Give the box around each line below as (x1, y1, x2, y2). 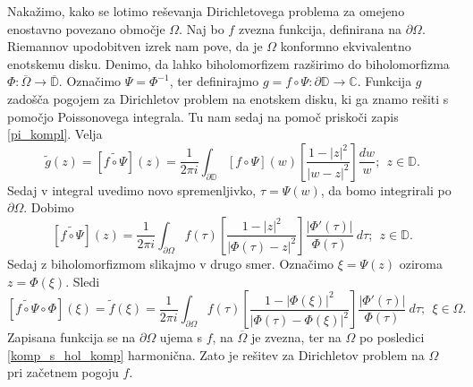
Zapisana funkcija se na (7, 328, 136, 347)
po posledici (359, 328, 425, 347)
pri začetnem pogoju (7, 363, 119, 382)
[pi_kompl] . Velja (7, 125, 103, 143)
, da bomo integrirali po (320, 180, 452, 199)
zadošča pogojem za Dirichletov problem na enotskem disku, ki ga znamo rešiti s (7, 89, 449, 107)
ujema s (159, 328, 202, 347)
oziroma (399, 254, 443, 272)
